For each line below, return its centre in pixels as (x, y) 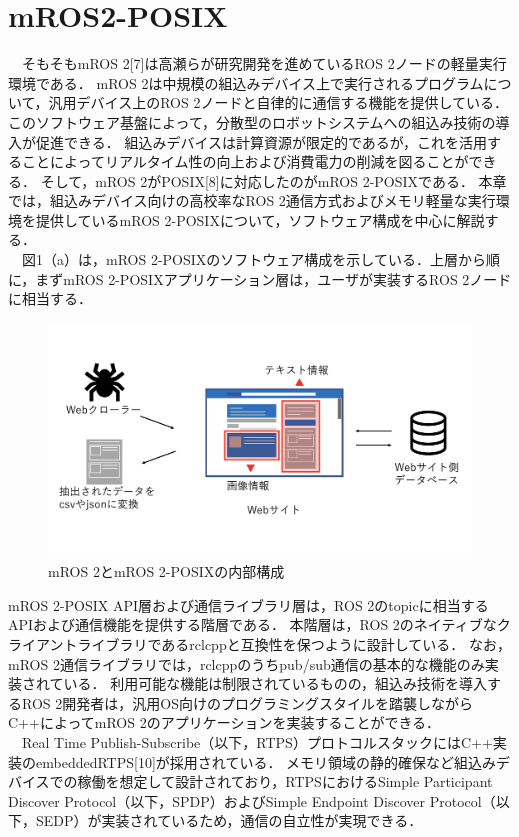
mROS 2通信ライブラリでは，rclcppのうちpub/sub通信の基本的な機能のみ (246, 663)
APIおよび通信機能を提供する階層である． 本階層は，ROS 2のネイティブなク (259, 624)
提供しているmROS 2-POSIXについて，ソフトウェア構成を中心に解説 (260, 219)
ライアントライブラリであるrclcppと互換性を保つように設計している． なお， (259, 643)
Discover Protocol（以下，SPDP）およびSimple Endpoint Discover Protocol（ (252, 800)
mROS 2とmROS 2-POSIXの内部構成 (166, 571)
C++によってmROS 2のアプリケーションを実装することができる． (224, 722)
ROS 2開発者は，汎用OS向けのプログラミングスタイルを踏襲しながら (247, 702)
